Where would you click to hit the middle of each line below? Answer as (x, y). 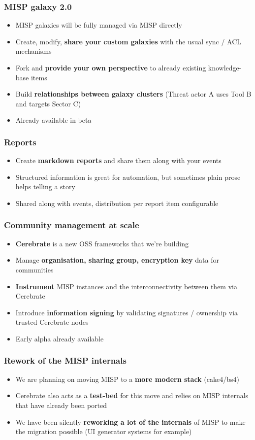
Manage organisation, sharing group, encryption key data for (117, 260)
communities (34, 269)
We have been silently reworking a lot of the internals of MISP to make (130, 422)
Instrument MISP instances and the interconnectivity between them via (126, 286)
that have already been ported (61, 405)
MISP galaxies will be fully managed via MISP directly (99, 25)
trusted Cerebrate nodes (52, 322)
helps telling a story (45, 186)
